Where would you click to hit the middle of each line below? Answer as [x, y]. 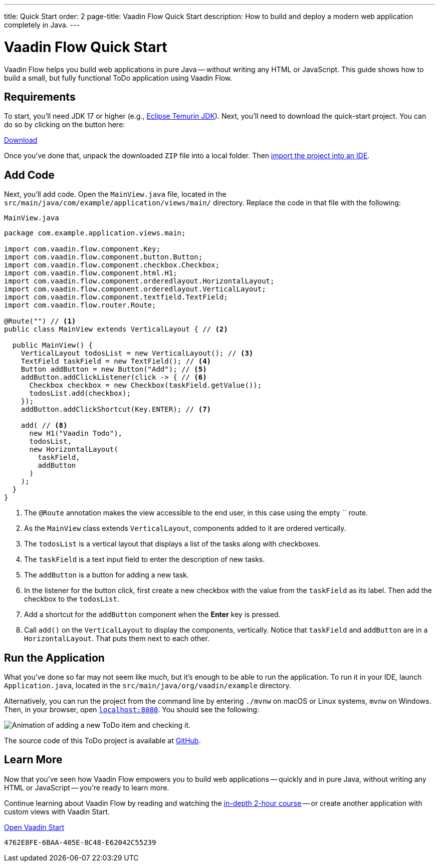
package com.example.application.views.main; [95, 233]
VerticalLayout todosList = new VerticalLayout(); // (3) [137, 353]
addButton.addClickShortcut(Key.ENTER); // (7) [116, 409]
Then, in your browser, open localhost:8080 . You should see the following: [132, 710]
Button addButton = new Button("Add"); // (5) [114, 369]
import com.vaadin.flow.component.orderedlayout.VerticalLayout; [135, 289]
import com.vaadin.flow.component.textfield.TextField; [116, 297]
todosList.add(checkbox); [80, 393]
